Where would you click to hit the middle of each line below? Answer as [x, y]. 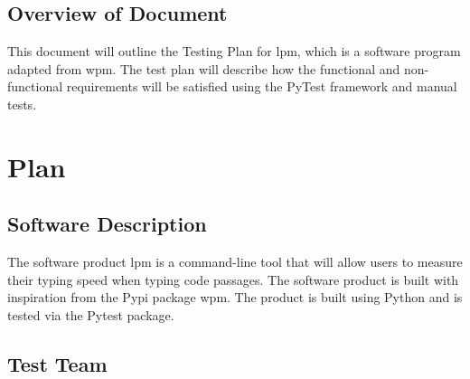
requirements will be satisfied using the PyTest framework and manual [262, 86]
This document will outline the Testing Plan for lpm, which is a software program [234, 51]
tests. [22, 104]
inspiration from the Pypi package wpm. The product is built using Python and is [235, 297]
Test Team [57, 363]
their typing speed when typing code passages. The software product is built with [233, 279]
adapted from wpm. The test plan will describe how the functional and [204, 68]
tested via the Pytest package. [91, 314]
